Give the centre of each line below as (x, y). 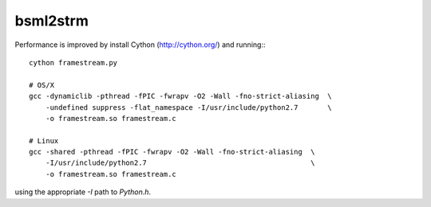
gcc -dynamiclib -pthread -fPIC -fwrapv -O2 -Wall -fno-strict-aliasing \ (180, 96)
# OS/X (42, 85)
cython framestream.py (73, 62)
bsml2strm (52, 21)
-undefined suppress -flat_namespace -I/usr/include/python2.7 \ (188, 107)
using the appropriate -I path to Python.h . (83, 192)
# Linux (44, 141)
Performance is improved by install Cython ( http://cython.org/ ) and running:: (140, 45)
